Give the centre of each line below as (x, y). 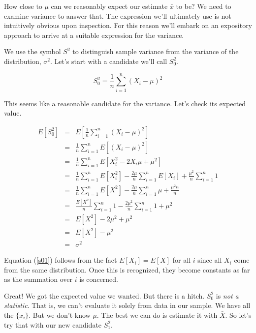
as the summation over (38, 279)
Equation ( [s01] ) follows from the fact (61, 260)
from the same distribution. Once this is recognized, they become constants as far (127, 269)
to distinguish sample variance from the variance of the (156, 51)
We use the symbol (32, 51)
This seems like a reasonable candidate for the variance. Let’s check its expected (125, 103)
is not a (227, 295)
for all (182, 260)
